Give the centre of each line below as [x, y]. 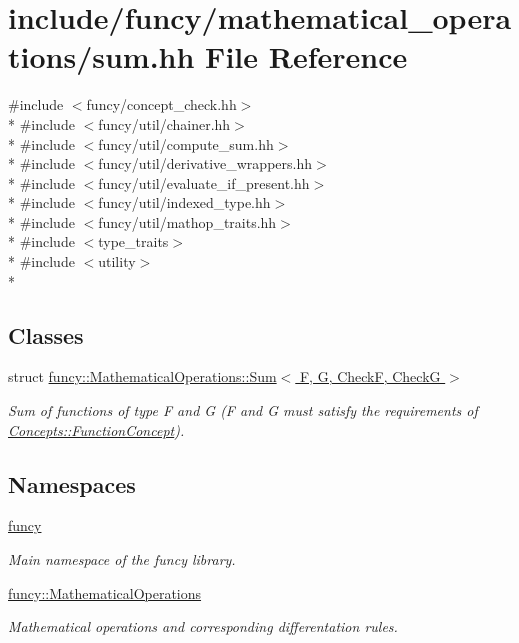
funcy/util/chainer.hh [164, 123]
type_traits [133, 241]
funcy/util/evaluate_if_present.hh [204, 182]
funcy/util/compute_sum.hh [186, 143]
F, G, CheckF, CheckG [370, 376]
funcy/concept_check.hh [161, 104]
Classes [46, 334]
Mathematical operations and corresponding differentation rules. [203, 626]
